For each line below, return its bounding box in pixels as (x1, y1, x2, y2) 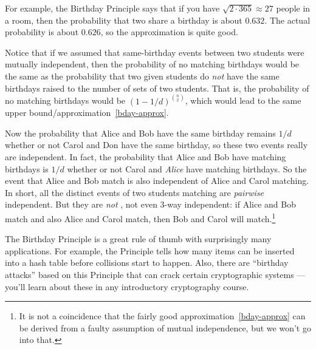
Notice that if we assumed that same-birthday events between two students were (5, 46, 304, 58)
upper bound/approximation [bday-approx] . (5, 106, 169, 119)
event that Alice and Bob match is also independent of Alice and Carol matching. (5, 174, 309, 187)
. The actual (264, 13, 311, 26)
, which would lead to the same (185, 94, 301, 107)
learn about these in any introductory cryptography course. (28, 280, 249, 293)
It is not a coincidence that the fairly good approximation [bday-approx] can (19, 310, 306, 322)
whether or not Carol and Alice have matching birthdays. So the (67, 162, 307, 175)
